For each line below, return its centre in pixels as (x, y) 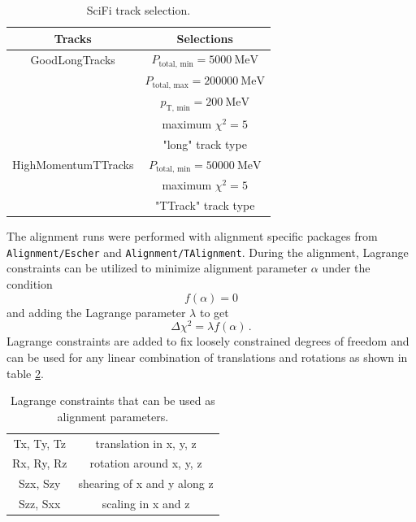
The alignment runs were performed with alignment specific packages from (192, 236)
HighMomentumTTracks (73, 164)
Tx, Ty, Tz (40, 443)
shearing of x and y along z (146, 483)
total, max (170, 85)
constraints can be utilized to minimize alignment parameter (157, 268)
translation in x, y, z (146, 443)
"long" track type (205, 144)
